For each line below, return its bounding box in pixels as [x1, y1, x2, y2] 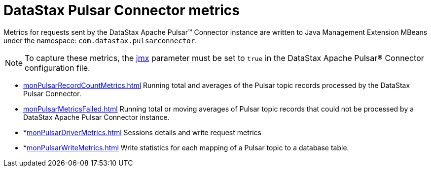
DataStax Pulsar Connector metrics [3, 2, 240, 19]
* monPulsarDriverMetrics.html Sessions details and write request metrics [23, 128, 261, 137]
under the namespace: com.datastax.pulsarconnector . [3, 36, 197, 45]
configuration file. [25, 62, 90, 73]
